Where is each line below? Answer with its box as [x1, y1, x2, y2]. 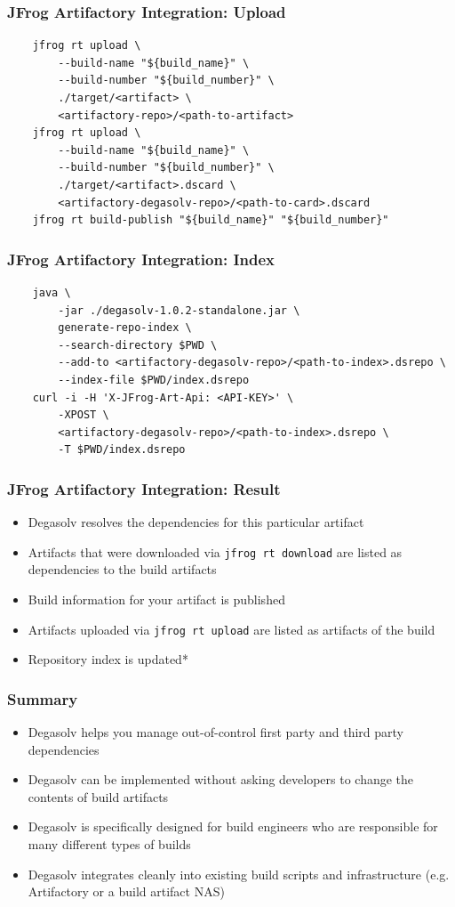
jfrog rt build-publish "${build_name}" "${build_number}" [32, 214, 389, 227]
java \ [32, 286, 71, 299]
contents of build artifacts [28, 787, 169, 806]
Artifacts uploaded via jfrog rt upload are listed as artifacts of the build [28, 620, 435, 638]
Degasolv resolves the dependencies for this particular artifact [28, 513, 364, 531]
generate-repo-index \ [58, 321, 192, 335]
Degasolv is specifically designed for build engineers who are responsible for [28, 817, 438, 836]
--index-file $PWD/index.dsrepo [58, 373, 250, 386]
